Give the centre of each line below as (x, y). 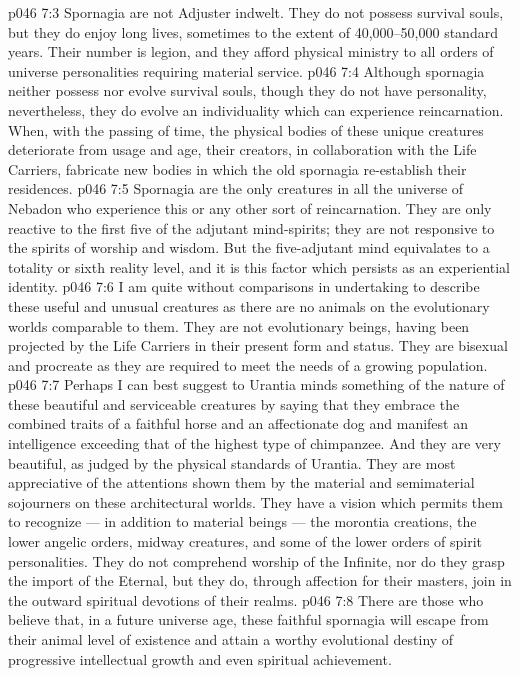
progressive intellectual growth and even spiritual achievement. (200, 658)
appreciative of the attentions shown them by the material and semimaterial (241, 482)
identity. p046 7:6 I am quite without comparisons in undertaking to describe (244, 286)
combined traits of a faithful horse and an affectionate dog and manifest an (238, 423)
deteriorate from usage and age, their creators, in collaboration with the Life (242, 149)
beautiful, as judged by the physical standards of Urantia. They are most (232, 462)
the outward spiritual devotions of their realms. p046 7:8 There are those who (246, 599)
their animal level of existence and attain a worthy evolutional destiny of (231, 639)
